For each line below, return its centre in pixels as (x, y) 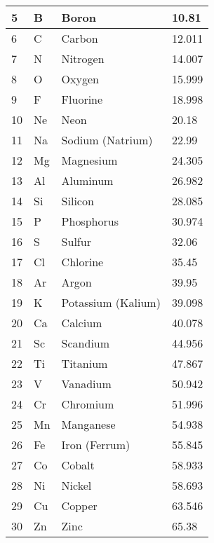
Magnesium (89, 160)
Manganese (88, 424)
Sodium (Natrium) (107, 140)
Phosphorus (90, 221)
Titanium (85, 363)
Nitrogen (83, 59)
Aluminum (87, 180)
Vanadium (86, 384)
